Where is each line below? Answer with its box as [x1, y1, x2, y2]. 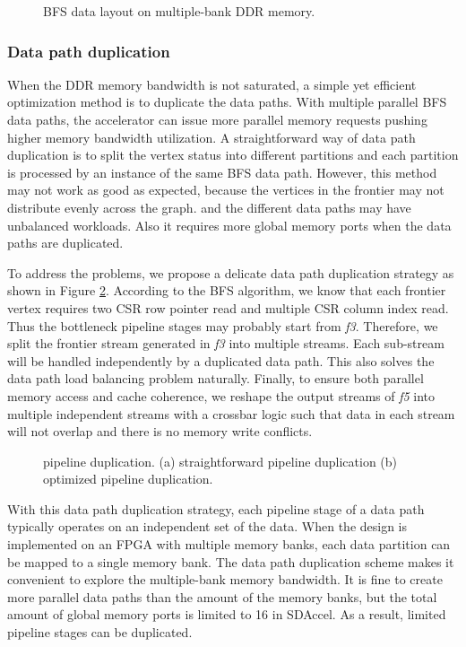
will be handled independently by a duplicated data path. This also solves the [7, 351, 435, 370]
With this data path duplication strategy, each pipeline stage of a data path [7, 499, 425, 518]
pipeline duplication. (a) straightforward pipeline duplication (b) [43, 451, 398, 470]
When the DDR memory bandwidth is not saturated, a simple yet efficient [7, 74, 417, 93]
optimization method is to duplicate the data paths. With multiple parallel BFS [7, 92, 447, 111]
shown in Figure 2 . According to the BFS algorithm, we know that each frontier [7, 281, 446, 300]
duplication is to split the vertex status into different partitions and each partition [7, 145, 459, 164]
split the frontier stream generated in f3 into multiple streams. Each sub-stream [7, 334, 444, 353]
